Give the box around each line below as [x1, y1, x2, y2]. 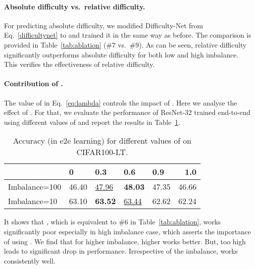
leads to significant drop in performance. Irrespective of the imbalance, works [4, 246, 238, 256]
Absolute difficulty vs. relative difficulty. [4, 1, 145, 11]
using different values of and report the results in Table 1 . [4, 116, 180, 127]
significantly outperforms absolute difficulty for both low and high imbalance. [4, 49, 239, 59]
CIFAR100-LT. [76, 146, 128, 158]
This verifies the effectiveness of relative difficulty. [4, 59, 155, 69]
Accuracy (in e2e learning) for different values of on [13, 135, 192, 147]
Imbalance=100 [8, 181, 61, 193]
